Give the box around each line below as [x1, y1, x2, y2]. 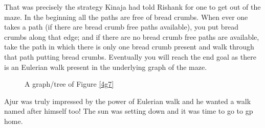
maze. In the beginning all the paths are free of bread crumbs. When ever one [4, 11, 248, 22]
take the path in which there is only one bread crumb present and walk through [4, 41, 254, 52]
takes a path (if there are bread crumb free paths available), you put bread [4, 21, 239, 32]
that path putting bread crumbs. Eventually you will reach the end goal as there [4, 51, 256, 62]
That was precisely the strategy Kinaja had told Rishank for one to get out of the [4, 2, 261, 12]
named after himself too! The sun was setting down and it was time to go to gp [4, 106, 253, 116]
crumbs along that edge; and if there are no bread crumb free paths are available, [4, 31, 259, 42]
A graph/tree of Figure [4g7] [25, 79, 114, 89]
